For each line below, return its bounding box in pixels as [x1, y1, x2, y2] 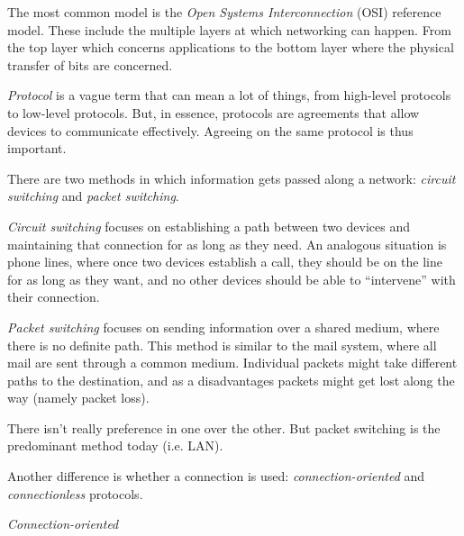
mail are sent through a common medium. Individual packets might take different [7, 353, 458, 372]
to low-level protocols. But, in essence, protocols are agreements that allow [7, 103, 420, 122]
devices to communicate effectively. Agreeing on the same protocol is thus [7, 121, 414, 140]
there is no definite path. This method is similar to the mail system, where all [7, 335, 437, 354]
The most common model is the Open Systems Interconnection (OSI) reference [7, 3, 441, 21]
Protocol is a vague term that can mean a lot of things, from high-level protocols [7, 86, 451, 104]
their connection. [7, 287, 100, 306]
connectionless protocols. [7, 484, 143, 503]
